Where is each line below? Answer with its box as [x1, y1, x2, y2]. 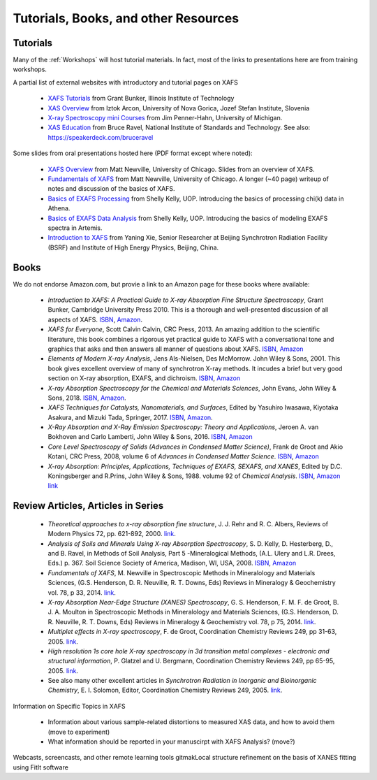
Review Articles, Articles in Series [13, 500, 164, 512]
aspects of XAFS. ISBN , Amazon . [47, 315, 143, 324]
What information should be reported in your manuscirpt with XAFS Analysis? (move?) [47, 737, 296, 746]
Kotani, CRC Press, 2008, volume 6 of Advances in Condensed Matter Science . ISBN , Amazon [47, 452, 319, 461]
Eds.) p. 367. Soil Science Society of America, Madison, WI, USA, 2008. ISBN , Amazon [47, 559, 297, 568]
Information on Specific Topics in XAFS [13, 702, 126, 710]
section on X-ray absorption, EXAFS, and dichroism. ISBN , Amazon [47, 374, 241, 382]
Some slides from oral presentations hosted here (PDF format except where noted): [13, 149, 253, 157]
